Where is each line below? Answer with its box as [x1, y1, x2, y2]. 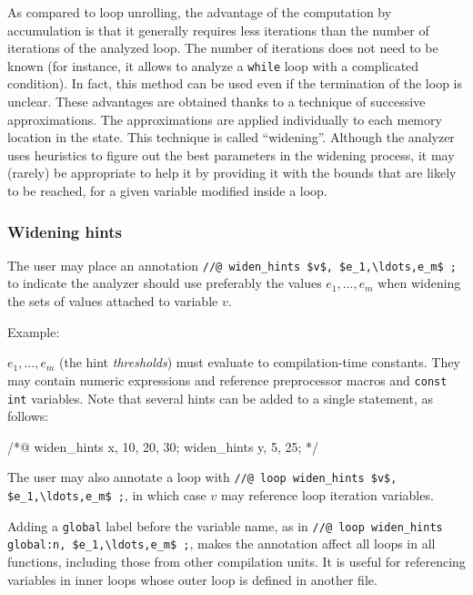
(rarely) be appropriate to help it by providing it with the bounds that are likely [7, 163, 457, 182]
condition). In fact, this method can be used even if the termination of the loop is [7, 74, 463, 93]
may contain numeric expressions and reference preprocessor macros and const [7, 370, 448, 389]
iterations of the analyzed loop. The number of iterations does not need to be [7, 38, 438, 57]
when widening [377, 273, 461, 292]
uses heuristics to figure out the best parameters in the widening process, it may [7, 145, 455, 164]
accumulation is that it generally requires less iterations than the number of [7, 20, 429, 39]
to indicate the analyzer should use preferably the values [7, 273, 322, 292]
